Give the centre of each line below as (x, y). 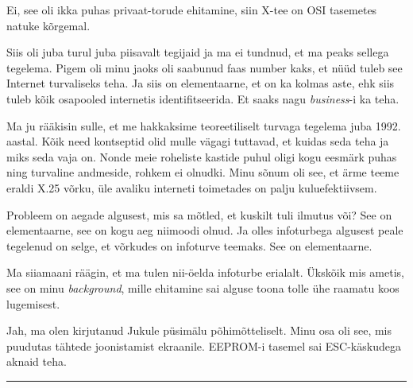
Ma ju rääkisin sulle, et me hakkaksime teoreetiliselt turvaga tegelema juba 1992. (204, 125)
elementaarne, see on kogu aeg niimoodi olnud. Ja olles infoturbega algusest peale (205, 230)
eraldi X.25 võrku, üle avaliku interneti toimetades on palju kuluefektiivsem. (192, 187)
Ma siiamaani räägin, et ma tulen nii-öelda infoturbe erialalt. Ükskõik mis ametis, (205, 272)
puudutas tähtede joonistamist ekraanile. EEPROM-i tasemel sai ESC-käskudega (204, 345)
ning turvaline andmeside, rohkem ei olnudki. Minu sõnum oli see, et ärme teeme (203, 172)
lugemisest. (33, 303)
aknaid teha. (37, 361)
